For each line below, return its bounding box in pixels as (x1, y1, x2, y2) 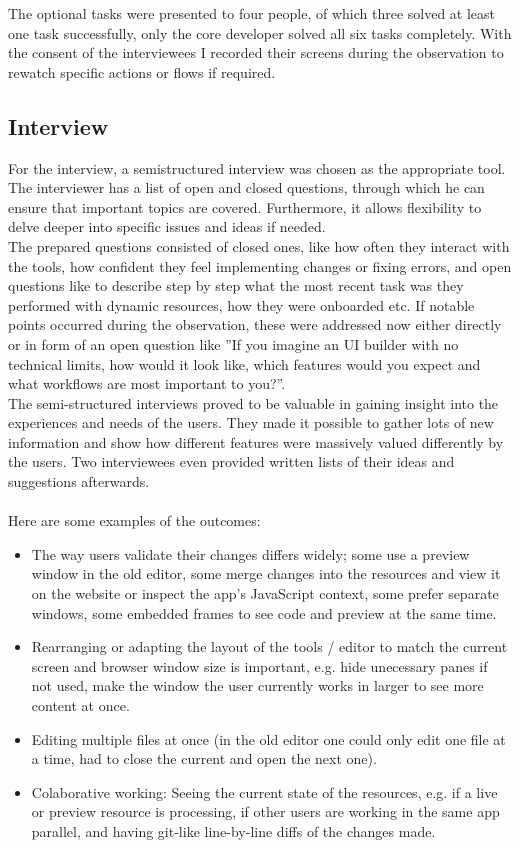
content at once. (31, 695, 130, 716)
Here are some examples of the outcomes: (8, 510, 261, 531)
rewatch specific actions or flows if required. (8, 61, 276, 82)
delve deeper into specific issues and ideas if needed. (8, 216, 326, 237)
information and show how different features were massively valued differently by (8, 431, 504, 452)
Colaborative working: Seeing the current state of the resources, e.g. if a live (31, 781, 498, 802)
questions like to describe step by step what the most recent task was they (8, 275, 464, 296)
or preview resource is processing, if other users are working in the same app (31, 801, 500, 822)
